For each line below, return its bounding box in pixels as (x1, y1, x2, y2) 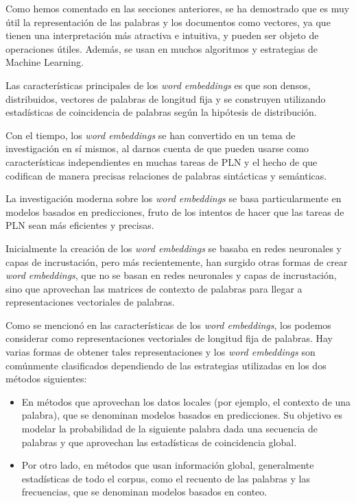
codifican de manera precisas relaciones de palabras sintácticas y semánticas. (5, 168, 327, 182)
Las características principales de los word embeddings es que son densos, (5, 77, 311, 92)
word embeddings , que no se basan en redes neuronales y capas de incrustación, (5, 268, 337, 282)
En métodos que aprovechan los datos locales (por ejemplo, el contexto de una (21, 394, 351, 408)
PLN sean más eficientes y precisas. (5, 218, 154, 232)
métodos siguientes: (5, 371, 87, 386)
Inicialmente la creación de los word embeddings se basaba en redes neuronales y (5, 241, 342, 255)
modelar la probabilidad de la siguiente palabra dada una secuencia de (21, 421, 318, 436)
